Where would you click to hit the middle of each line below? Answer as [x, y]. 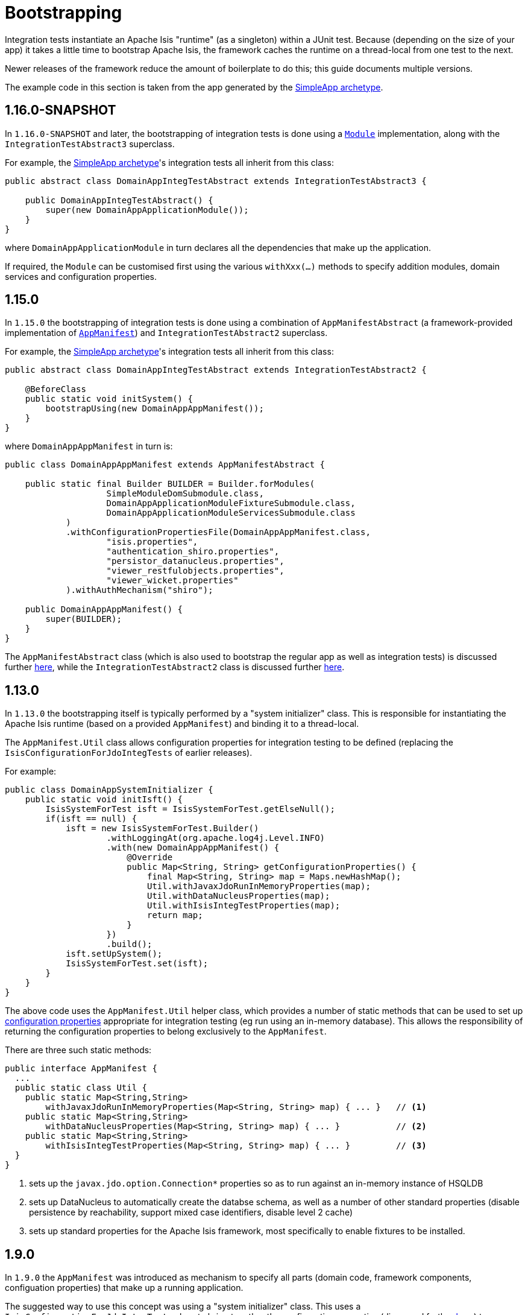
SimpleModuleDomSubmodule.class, [185, 494]
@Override [150, 857]
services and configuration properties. [81, 276]
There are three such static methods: [78, 1050]
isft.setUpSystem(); [114, 954]
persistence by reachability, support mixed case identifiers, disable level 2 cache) [191, 1212]
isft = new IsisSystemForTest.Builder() [162, 829]
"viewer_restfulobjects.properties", [195, 571]
